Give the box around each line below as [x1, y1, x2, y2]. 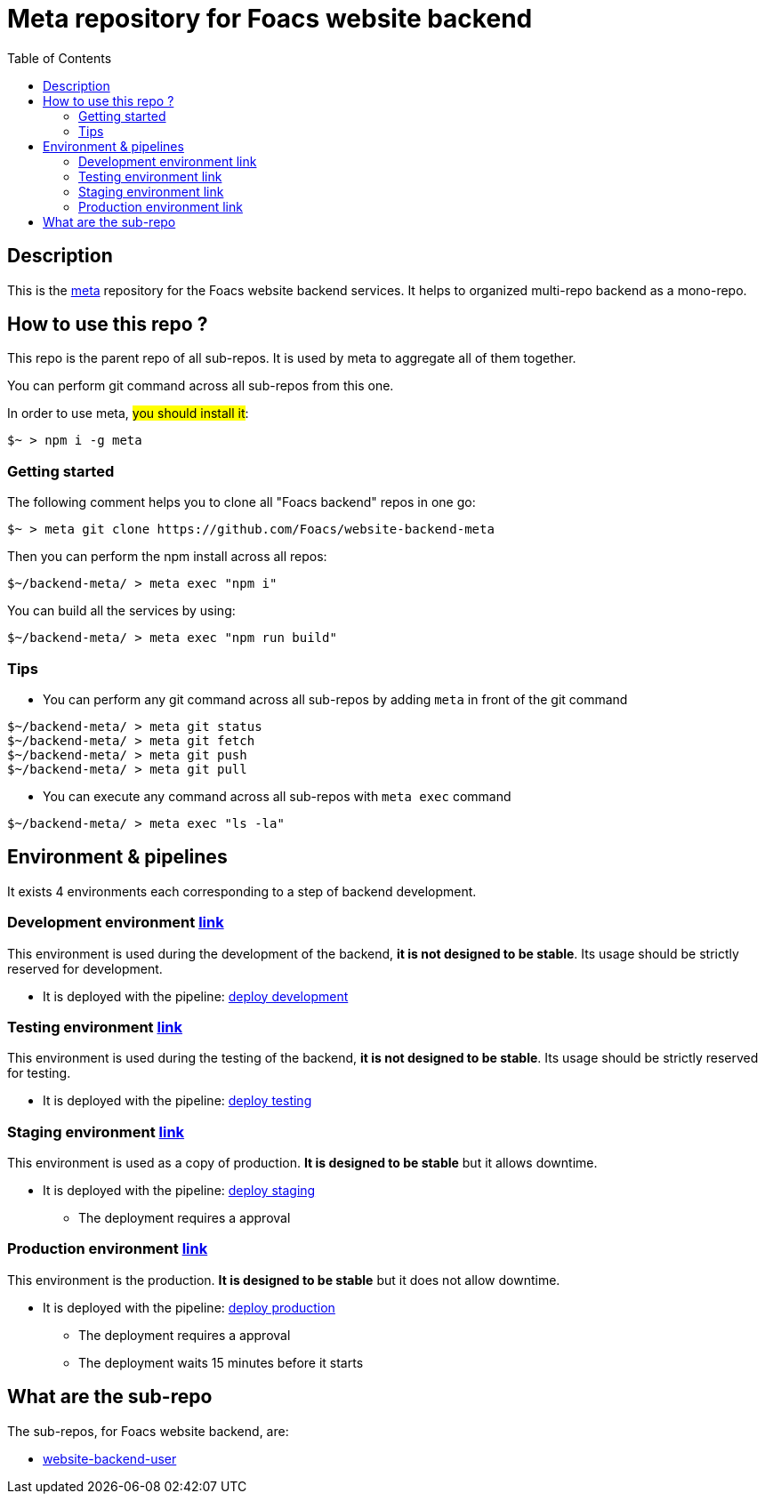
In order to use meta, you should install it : [7, 405, 249, 421]
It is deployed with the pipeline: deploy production [43, 1299, 335, 1315]
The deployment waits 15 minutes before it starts [78, 1354, 364, 1370]
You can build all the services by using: [7, 603, 236, 619]
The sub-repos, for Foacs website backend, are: [7, 1423, 289, 1439]
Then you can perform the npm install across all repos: [7, 549, 327, 565]
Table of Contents [7, 50, 112, 66]
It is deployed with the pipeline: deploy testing [43, 1093, 312, 1109]
